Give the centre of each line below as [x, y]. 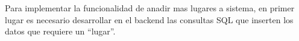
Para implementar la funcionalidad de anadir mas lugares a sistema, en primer [150, 8]
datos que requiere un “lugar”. [60, 31]
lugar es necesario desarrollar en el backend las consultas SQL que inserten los [149, 19]
